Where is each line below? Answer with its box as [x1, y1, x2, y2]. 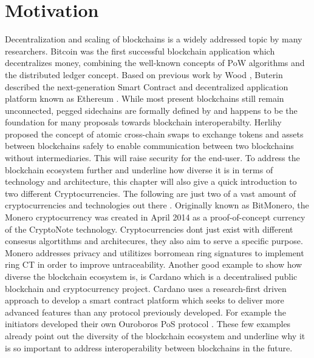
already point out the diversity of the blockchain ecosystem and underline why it [5, 329, 305, 342]
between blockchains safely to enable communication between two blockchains [5, 139, 294, 152]
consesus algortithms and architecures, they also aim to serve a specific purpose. [5, 234, 303, 247]
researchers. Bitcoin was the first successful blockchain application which [5, 44, 275, 57]
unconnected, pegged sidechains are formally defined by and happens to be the [5, 104, 298, 116]
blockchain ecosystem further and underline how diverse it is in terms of [5, 163, 273, 176]
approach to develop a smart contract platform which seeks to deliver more [5, 294, 284, 307]
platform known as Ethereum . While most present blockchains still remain [5, 92, 284, 105]
